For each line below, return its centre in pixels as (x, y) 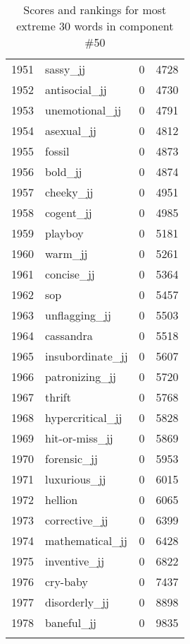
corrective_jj (77, 520)
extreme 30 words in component (95, 26)
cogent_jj (69, 212)
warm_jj (66, 253)
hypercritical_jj (84, 417)
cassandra (69, 335)
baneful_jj (71, 622)
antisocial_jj (76, 89)
